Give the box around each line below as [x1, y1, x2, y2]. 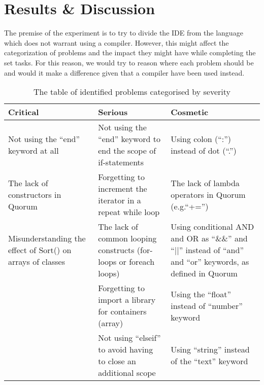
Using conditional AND [171, 221, 254, 233]
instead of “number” [171, 299, 243, 311]
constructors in [8, 188, 61, 200]
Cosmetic [171, 106, 209, 118]
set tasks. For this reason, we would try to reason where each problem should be [4, 57, 254, 67]
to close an [98, 355, 136, 367]
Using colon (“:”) [171, 133, 232, 145]
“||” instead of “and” [171, 244, 244, 256]
